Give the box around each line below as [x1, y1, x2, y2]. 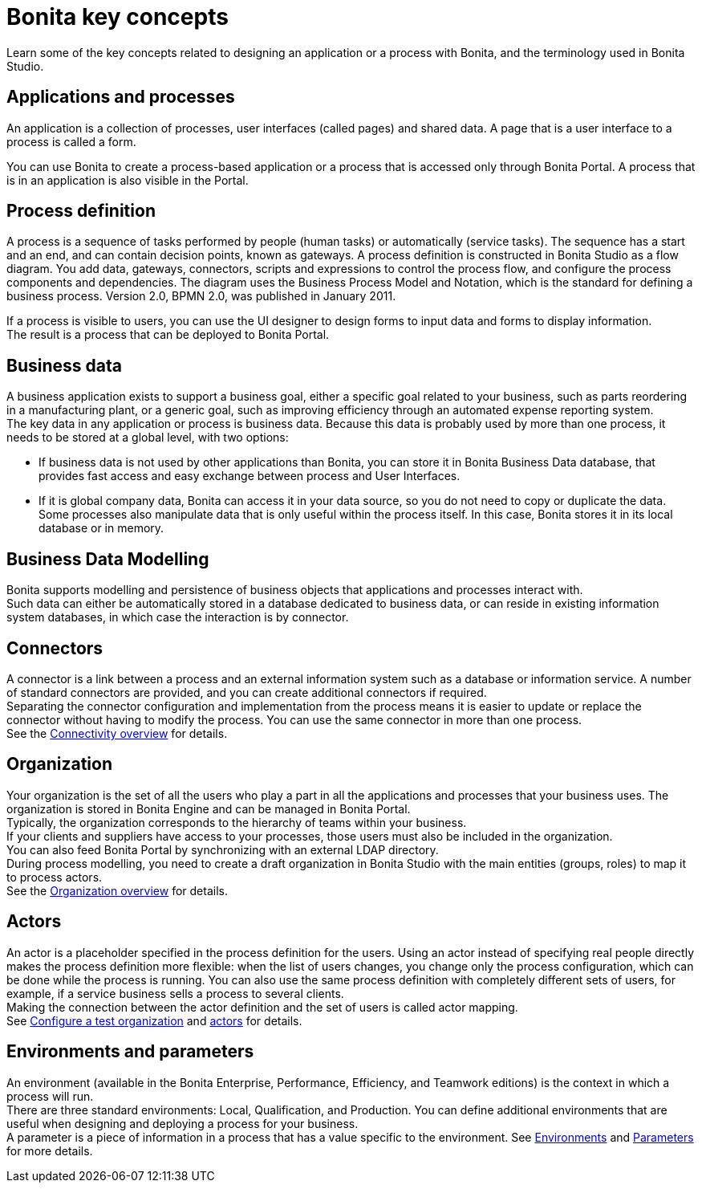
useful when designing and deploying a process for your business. [6, 1116, 359, 1130]
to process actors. [6, 869, 103, 884]
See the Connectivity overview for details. [6, 726, 228, 740]
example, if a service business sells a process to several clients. [6, 986, 344, 1000]
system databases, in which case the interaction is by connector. [6, 610, 349, 625]
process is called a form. [6, 134, 136, 149]
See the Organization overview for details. [6, 883, 228, 898]
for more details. [6, 1143, 93, 1158]
